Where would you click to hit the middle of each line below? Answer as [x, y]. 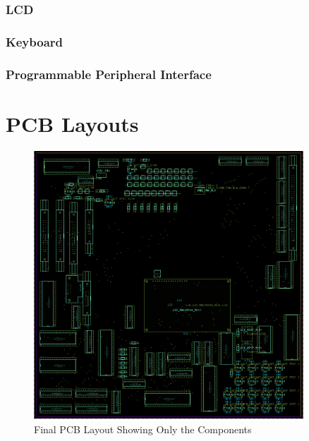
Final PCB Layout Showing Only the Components [143, 429]
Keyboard [35, 41]
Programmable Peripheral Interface [109, 74]
